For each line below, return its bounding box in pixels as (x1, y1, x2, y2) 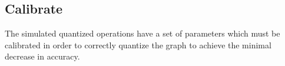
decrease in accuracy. (5, 50, 80, 62)
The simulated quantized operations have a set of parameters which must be (5, 27, 280, 39)
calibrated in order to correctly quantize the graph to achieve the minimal (5, 38, 271, 51)
